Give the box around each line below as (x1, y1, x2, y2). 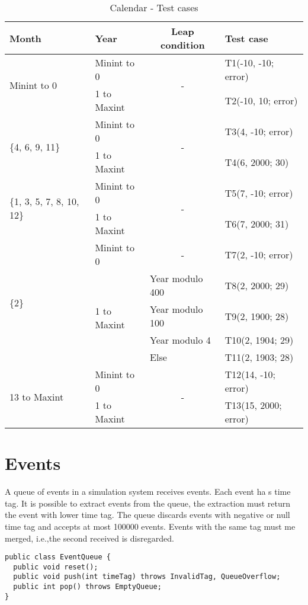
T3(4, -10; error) (224, 124, 293, 138)
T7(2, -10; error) (224, 247, 293, 261)
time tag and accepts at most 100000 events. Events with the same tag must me (5, 520, 296, 532)
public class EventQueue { (5, 553, 111, 562)
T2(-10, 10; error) (224, 93, 298, 107)
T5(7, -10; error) (224, 185, 293, 200)
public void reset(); (13, 562, 98, 571)
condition (161, 38, 205, 52)
